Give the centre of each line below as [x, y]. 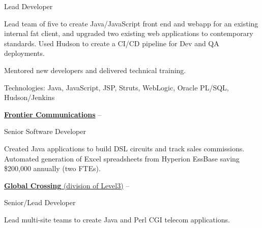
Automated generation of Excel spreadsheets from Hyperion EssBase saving [122, 158]
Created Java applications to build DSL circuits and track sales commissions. [124, 148]
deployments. [24, 53]
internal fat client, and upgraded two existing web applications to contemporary [129, 33]
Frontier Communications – [53, 114]
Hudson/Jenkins [30, 97]
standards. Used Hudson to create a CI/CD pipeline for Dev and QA [112, 43]
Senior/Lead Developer [40, 202]
